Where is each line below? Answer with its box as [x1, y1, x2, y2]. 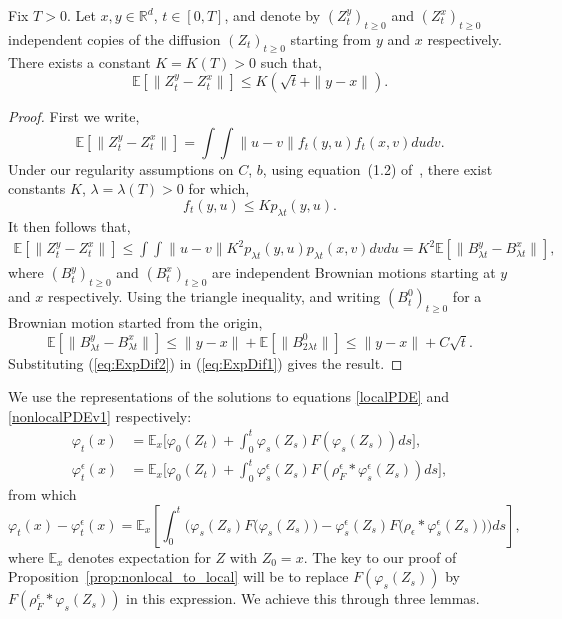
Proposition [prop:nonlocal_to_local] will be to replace [8, 566, 349, 587]
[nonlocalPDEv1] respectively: [8, 405, 192, 426]
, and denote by [224, 5, 321, 25]
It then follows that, [8, 215, 131, 236]
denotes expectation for [68, 546, 211, 567]
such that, [260, 51, 322, 72]
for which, [188, 178, 250, 199]
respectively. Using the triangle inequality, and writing [47, 286, 381, 307]
